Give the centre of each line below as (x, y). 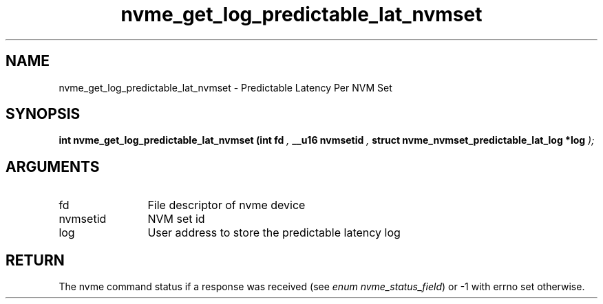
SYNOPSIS (43, 114)
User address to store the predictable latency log (274, 233)
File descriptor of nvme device (226, 205)
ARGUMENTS (53, 166)
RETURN (35, 260)
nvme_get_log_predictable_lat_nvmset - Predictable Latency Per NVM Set (225, 87)
